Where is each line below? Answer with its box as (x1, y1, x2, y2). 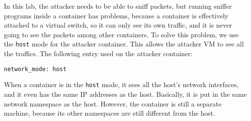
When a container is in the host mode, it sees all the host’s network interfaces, (4, 79, 239, 90)
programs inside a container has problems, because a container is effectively (4, 10, 229, 20)
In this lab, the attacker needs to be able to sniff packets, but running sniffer (4, 1, 232, 11)
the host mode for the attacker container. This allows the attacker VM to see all (4, 39, 244, 49)
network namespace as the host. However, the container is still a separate (4, 98, 222, 108)
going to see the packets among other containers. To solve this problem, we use (4, 29, 239, 39)
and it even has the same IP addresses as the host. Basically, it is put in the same (4, 89, 247, 99)
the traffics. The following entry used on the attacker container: (4, 48, 193, 59)
